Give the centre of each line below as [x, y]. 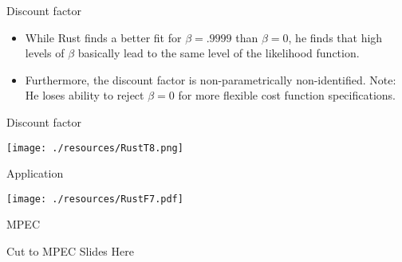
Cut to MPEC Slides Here [70, 251]
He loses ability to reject [85, 95]
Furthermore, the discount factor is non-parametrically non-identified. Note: [211, 79]
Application [35, 173]
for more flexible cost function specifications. [287, 95]
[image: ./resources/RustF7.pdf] [95, 199]
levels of [45, 53]
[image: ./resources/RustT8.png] [95, 148]
